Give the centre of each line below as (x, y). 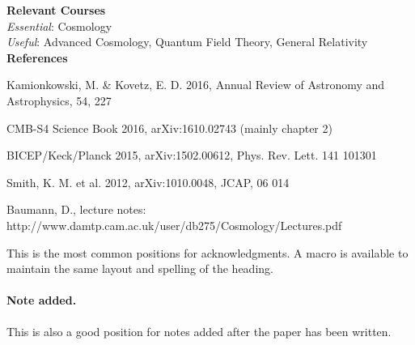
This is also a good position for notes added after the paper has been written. (199, 331)
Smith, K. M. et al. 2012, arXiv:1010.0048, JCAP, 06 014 (148, 182)
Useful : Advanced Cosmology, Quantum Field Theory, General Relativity (187, 42)
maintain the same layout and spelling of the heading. (140, 268)
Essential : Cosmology (59, 26)
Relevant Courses (56, 10)
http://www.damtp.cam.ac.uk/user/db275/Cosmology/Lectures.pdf (174, 225)
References (37, 57)
